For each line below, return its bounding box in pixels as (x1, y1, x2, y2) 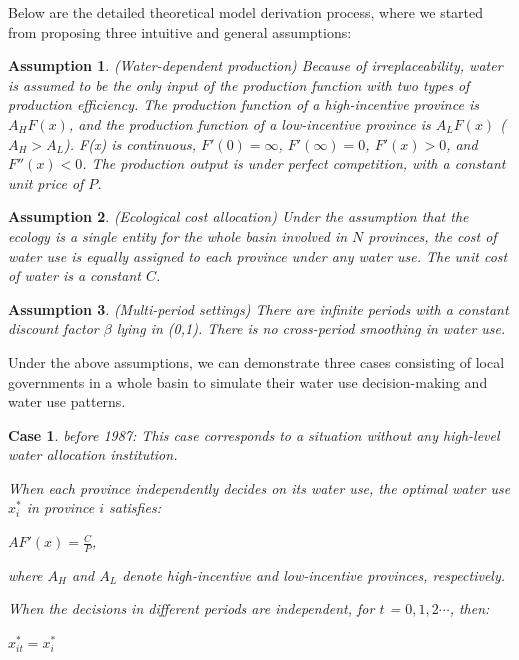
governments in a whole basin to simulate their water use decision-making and (8, 371, 488, 392)
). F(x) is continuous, (64, 133, 196, 154)
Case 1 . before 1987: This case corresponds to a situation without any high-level (8, 424, 500, 445)
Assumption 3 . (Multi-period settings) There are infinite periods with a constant (8, 298, 509, 319)
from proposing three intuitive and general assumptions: (8, 21, 352, 42)
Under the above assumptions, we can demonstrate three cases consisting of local (8, 351, 505, 372)
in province (26, 497, 95, 518)
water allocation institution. (8, 444, 178, 465)
